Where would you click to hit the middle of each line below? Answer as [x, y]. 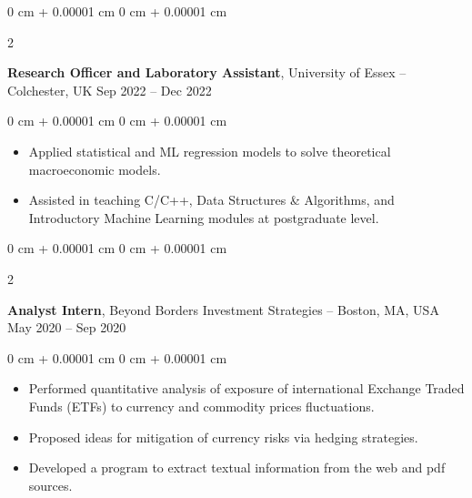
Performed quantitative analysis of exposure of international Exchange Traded [246, 388]
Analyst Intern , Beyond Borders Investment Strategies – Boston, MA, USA [223, 309]
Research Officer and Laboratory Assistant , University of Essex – [207, 72]
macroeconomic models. [95, 169]
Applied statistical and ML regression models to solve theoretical [210, 151]
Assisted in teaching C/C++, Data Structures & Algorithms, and [211, 200]
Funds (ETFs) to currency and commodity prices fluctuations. [201, 406]
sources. [50, 485]
